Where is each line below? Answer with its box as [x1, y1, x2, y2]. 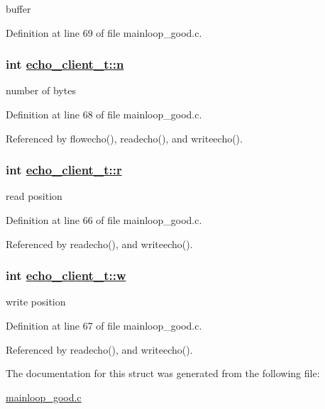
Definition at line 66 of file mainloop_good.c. [6, 213, 202, 227]
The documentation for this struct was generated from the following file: [6, 366, 320, 381]
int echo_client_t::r [6, 161, 122, 179]
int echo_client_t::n [6, 55, 124, 73]
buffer [6, 1, 31, 16]
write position [6, 294, 66, 309]
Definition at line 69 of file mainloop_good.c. [6, 25, 202, 40]
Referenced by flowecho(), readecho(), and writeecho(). [6, 130, 243, 145]
